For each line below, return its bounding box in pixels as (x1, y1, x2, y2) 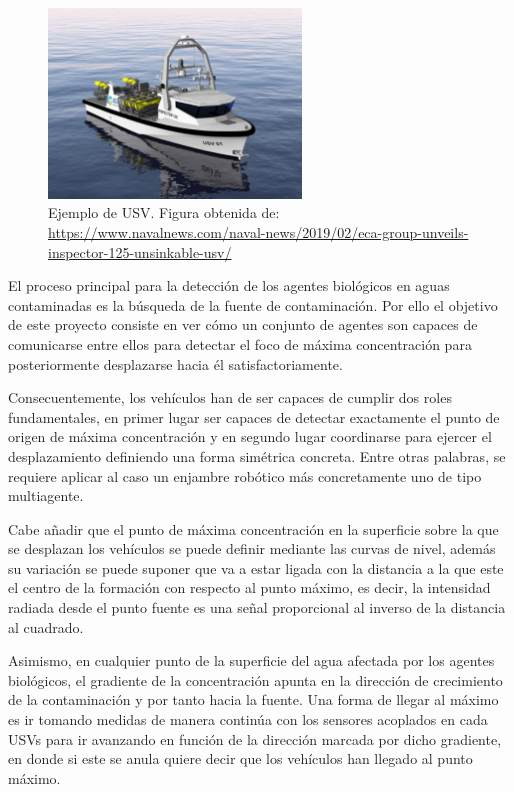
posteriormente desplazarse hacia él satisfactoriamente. (8, 353, 343, 374)
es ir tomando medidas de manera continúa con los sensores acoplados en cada (8, 709, 488, 730)
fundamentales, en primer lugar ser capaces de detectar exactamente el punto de (8, 406, 500, 427)
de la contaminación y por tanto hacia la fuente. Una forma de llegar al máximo (8, 689, 499, 710)
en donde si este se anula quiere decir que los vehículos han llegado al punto (8, 748, 473, 769)
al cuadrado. (8, 616, 84, 637)
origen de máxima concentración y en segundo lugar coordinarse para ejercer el (8, 426, 492, 447)
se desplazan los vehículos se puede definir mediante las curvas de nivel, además (8, 538, 496, 559)
